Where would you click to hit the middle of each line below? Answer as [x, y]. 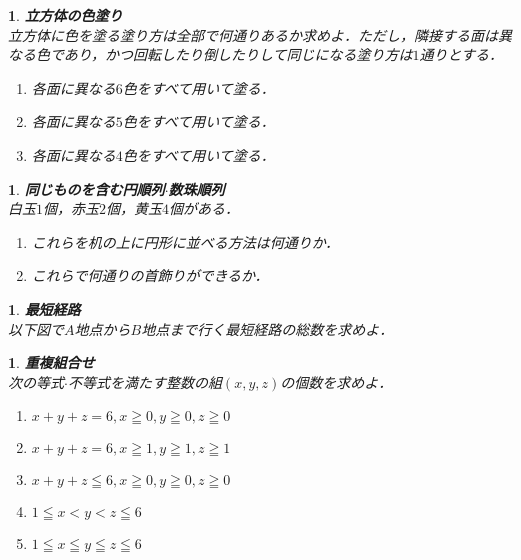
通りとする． [461, 54]
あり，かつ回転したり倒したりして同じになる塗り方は [238, 54]
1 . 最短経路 [44, 308]
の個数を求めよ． [336, 381]
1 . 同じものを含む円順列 [86, 188]
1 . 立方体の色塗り [65, 15]
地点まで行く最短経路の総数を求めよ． [267, 328]
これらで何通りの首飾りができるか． [150, 275]
